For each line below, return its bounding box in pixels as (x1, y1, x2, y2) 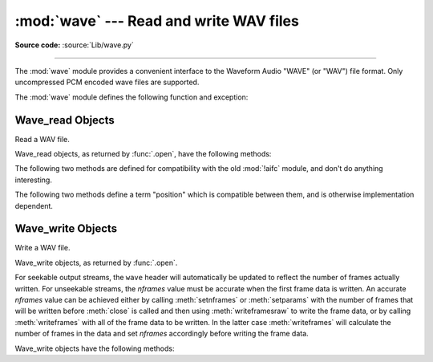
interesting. (14, 175, 52, 185)
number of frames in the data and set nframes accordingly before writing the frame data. (14, 329, 309, 339)
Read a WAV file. (14, 134, 70, 144)
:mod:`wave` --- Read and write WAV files (14, 12, 300, 30)
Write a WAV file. (14, 243, 71, 253)
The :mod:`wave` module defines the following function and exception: (14, 92, 249, 102)
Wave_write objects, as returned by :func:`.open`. (14, 258, 178, 267)
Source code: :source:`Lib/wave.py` (14, 40, 134, 50)
